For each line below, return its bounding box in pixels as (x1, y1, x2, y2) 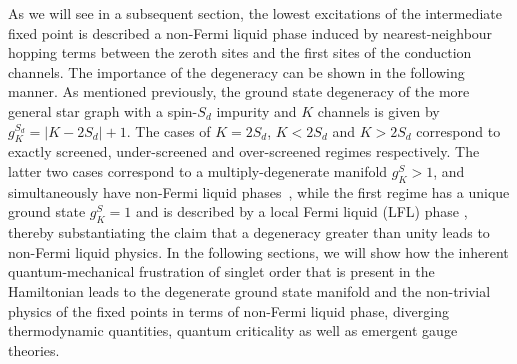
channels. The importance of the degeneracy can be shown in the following (8, 61, 465, 82)
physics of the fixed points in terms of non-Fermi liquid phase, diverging (8, 300, 449, 321)
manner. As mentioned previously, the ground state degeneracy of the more (8, 81, 470, 102)
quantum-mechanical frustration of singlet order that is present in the (8, 261, 435, 282)
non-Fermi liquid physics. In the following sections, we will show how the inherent (8, 241, 509, 262)
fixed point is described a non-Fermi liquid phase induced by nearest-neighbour (8, 22, 493, 43)
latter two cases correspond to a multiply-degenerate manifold (8, 160, 388, 181)
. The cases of (126, 120, 211, 141)
